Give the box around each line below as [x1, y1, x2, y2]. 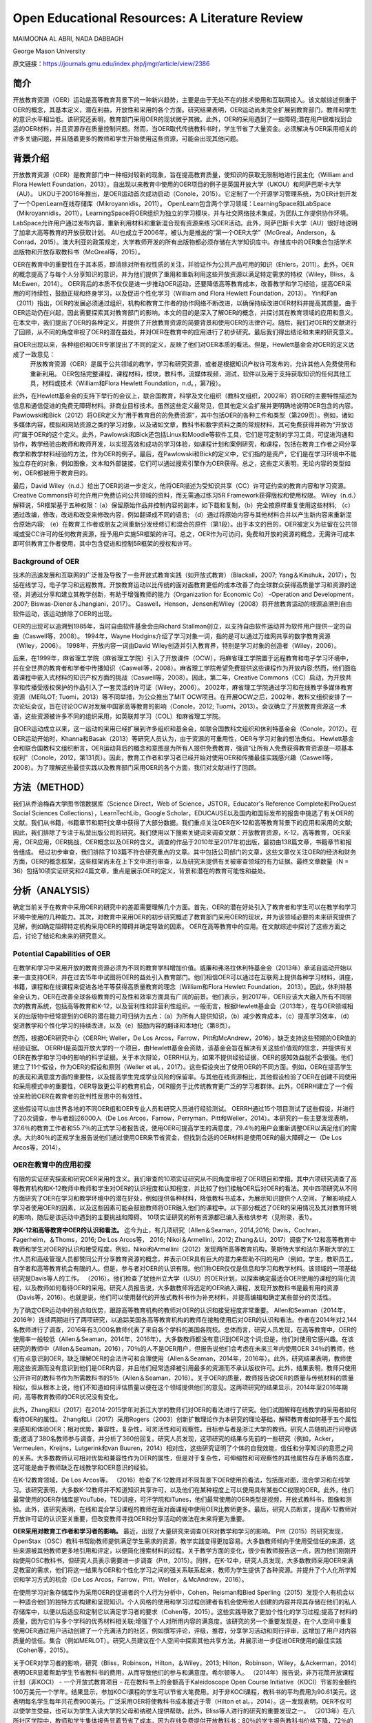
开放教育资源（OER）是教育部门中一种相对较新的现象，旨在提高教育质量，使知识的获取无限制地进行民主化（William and [12, 170, 354, 179]
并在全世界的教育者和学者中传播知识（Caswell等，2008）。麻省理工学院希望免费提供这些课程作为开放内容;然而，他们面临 [12, 664, 357, 672]
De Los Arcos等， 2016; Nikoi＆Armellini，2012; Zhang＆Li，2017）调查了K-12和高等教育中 [97, 1236, 356, 1244]
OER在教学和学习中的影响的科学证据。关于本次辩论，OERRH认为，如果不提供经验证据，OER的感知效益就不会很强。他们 [12, 1053, 353, 1061]
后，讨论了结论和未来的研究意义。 [12, 932, 110, 940]
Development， [313, 590, 358, 599]
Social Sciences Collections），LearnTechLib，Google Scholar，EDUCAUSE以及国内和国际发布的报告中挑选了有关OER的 [12, 809, 354, 817]
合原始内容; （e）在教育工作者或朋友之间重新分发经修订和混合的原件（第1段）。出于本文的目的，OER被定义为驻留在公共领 [12, 520, 358, 529]
